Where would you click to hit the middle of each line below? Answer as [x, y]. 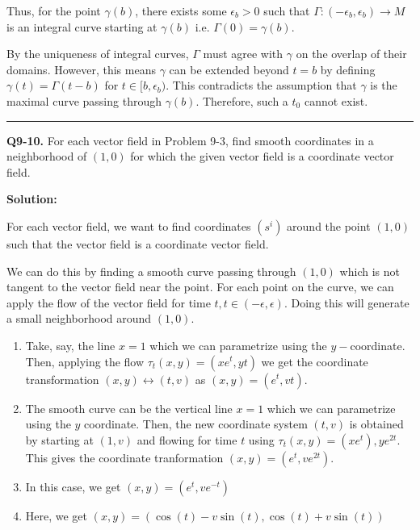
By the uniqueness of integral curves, [98, 54]
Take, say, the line [70, 345]
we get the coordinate [315, 361]
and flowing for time [187, 439]
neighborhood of [47, 156]
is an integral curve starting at [82, 26]
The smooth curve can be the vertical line [129, 408]
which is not [370, 271]
